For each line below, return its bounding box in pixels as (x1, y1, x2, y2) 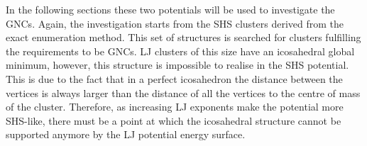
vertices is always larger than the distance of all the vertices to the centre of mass (6, 85, 361, 100)
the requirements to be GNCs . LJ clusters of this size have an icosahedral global (6, 43, 355, 58)
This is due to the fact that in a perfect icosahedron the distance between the (6, 71, 343, 86)
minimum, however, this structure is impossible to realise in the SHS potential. (6, 57, 349, 72)
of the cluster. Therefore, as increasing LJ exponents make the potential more (6, 99, 344, 114)
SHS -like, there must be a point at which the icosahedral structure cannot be (6, 113, 341, 128)
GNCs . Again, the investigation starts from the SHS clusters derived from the (6, 16, 344, 30)
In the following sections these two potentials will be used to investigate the (6, 2, 335, 16)
